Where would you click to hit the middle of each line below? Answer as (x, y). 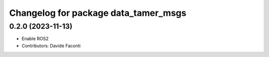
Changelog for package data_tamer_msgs (98, 13)
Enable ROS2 (35, 39)
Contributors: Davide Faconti (51, 46)
